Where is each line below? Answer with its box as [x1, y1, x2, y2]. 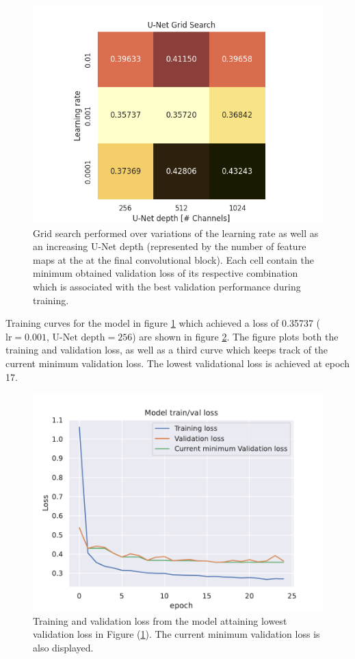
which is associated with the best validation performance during [33, 279, 301, 293]
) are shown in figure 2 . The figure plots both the [132, 329, 339, 343]
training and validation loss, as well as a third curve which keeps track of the [5, 343, 328, 357]
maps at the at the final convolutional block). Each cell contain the [33, 252, 314, 266]
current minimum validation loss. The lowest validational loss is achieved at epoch [5, 356, 350, 370]
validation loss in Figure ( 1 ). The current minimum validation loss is [33, 627, 320, 641]
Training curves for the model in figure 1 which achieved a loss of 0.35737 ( [5, 316, 321, 330]
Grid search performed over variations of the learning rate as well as [33, 225, 319, 240]
